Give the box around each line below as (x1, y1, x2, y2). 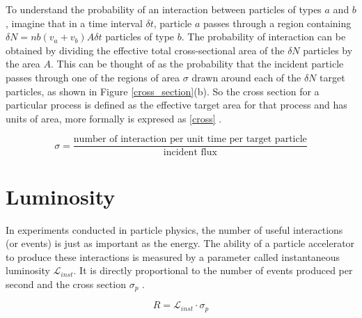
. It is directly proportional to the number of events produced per (73, 263, 353, 278)
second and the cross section (6, 276, 126, 291)
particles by (303, 42, 353, 57)
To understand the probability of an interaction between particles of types (6, 2, 322, 16)
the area (6, 56, 40, 71)
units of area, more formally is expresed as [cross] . (6, 111, 222, 125)
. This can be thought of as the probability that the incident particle (50, 56, 344, 71)
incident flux (163, 148, 217, 158)
